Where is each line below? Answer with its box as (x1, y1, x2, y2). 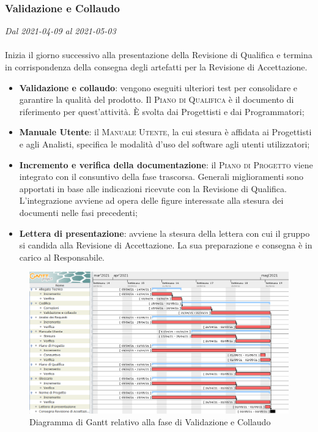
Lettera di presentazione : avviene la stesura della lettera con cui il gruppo (19, 226, 310, 239)
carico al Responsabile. (19, 250, 105, 263)
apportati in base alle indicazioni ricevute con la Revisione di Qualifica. (19, 182, 287, 195)
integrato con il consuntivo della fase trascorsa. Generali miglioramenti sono (19, 170, 304, 183)
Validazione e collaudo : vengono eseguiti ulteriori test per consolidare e (19, 81, 298, 94)
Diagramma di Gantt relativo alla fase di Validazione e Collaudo (29, 415, 271, 428)
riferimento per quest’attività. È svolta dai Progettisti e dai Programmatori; (19, 105, 305, 117)
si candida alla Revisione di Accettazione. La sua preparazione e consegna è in (19, 239, 312, 251)
